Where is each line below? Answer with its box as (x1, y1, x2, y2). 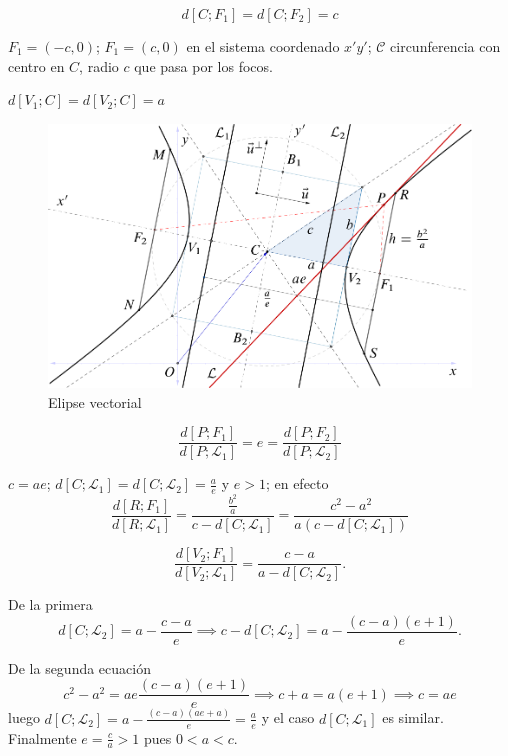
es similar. (382, 707, 444, 728)
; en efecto (265, 473, 329, 494)
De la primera (8, 594, 93, 615)
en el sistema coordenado (186, 36, 340, 56)
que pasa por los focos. (134, 55, 273, 76)
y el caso (261, 707, 315, 728)
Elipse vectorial (48, 391, 142, 412)
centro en (8, 55, 65, 76)
